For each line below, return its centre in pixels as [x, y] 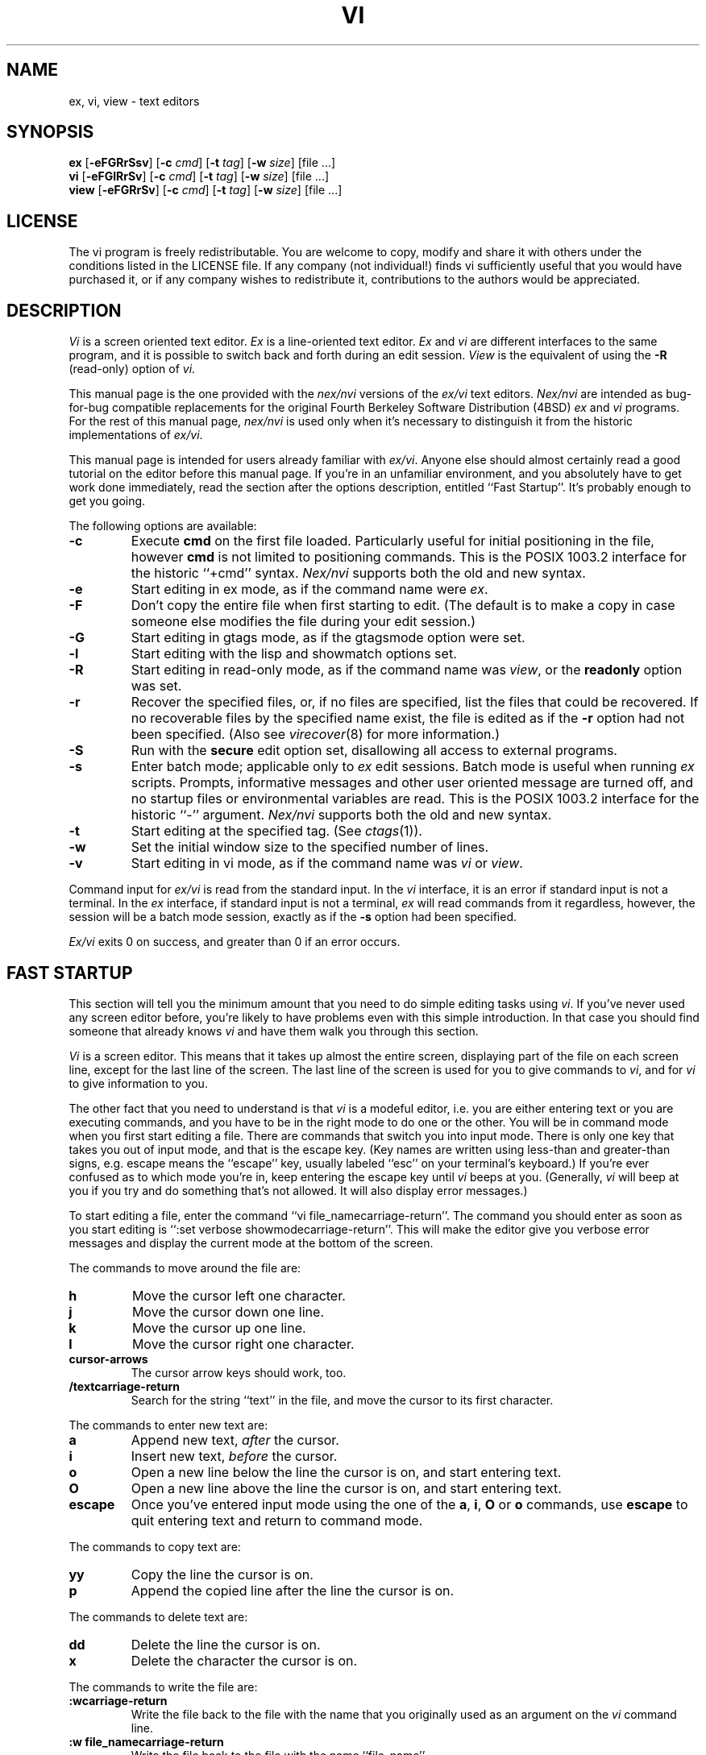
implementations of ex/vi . [136, 435]
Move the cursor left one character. [239, 1295]
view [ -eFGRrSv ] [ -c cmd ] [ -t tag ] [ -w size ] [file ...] [206, 190]
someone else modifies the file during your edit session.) [303, 622]
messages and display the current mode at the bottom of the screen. [251, 1243]
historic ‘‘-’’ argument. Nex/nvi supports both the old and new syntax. [341, 815]
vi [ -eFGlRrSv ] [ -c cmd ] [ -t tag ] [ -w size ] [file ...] [199, 176]
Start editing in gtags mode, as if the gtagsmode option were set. [328, 638]
